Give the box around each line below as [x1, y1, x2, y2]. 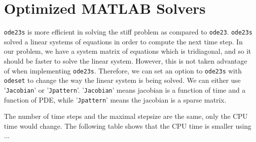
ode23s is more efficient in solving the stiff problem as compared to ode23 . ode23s [4, 27, 253, 37]
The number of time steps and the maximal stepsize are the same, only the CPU [4, 111, 248, 121]
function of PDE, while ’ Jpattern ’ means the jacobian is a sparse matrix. [4, 94, 226, 105]
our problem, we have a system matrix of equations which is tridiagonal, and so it [4, 46, 252, 56]
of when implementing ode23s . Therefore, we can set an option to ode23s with [4, 65, 242, 75]
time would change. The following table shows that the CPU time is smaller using [4, 120, 252, 131]
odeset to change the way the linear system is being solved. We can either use [4, 75, 241, 85]
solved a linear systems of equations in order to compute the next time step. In [4, 36, 243, 46]
